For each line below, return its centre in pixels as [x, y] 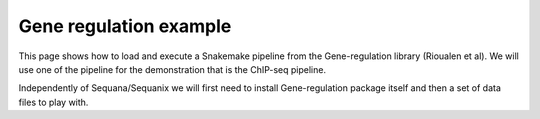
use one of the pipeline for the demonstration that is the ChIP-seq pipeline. [172, 69]
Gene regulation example [125, 26]
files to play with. [53, 102]
